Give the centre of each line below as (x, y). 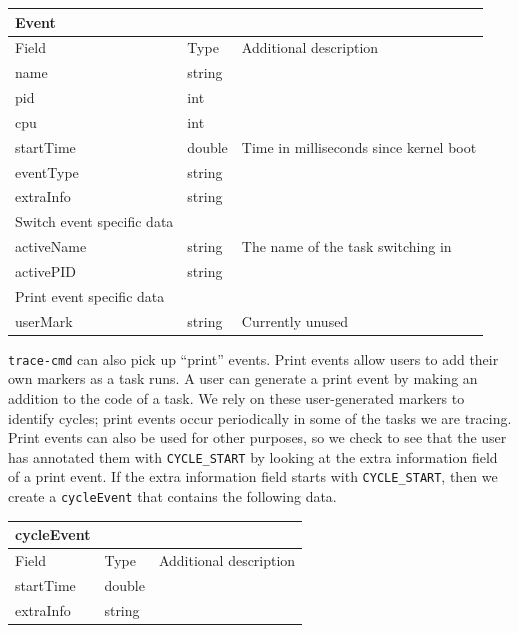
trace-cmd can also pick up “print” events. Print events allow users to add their (253, 358)
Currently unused (295, 320)
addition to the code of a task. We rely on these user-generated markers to (236, 397)
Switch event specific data (94, 221)
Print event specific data (90, 295)
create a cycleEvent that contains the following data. (172, 496)
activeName (51, 246)
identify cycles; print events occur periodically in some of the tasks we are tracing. (260, 417)
